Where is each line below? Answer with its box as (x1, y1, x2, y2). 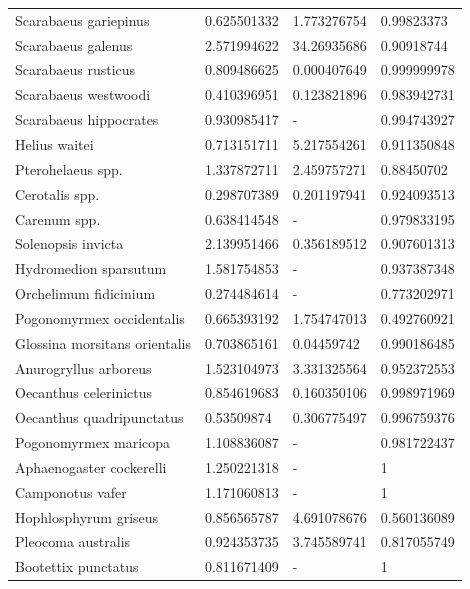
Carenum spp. (15, 208, 101, 229)
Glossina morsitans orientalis (15, 332, 191, 353)
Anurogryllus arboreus (15, 357, 152, 378)
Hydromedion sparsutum (15, 258, 167, 279)
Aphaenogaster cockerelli (15, 456, 167, 477)
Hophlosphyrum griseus (15, 506, 159, 527)
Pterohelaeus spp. (15, 158, 123, 179)
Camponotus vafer (15, 481, 127, 502)
